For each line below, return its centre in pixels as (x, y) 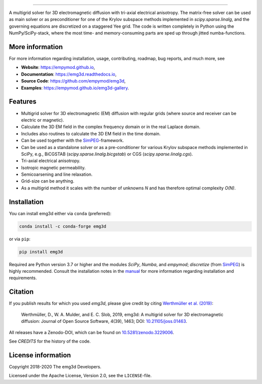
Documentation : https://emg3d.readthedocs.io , (69, 74)
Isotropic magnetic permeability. (53, 167)
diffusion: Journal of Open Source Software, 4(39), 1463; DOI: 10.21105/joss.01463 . (104, 321)
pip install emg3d (41, 252)
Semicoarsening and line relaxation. (57, 174)
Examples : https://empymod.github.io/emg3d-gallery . (75, 88)
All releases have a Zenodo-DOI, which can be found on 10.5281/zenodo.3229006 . (91, 332)
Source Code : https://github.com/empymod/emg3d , (73, 81)
